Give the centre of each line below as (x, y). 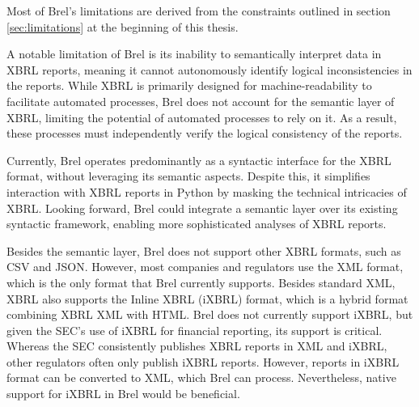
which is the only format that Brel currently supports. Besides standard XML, (201, 282)
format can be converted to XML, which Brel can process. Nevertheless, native (201, 377)
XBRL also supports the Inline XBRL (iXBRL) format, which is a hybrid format (207, 298)
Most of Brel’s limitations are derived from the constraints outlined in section (199, 11)
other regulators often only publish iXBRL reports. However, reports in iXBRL (203, 361)
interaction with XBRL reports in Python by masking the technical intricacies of (207, 191)
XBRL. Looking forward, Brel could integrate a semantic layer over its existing (202, 208)
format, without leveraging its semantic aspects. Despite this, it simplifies (188, 176)
